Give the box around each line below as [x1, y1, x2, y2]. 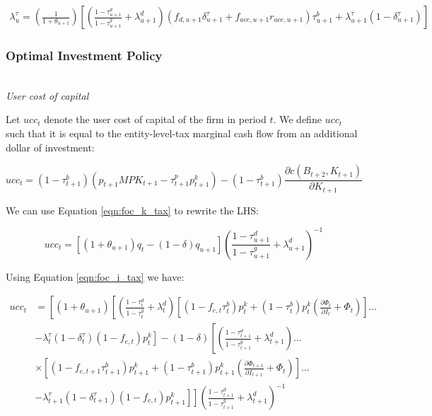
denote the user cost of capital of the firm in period [44, 112, 267, 127]
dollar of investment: [6, 139, 95, 154]
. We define [273, 112, 322, 127]
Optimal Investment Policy [6, 46, 163, 64]
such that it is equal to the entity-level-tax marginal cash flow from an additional [6, 126, 358, 141]
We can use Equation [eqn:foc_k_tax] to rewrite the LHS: [6, 202, 259, 217]
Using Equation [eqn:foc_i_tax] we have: [6, 269, 185, 284]
